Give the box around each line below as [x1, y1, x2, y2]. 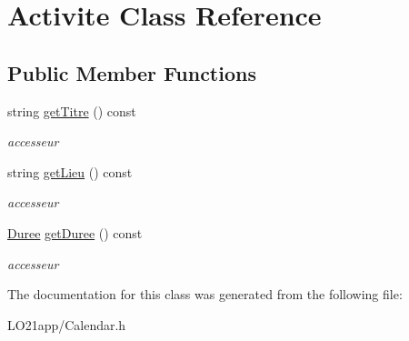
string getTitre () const [7, 101, 136, 120]
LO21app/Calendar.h [7, 315, 126, 334]
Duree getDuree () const [7, 223, 143, 242]
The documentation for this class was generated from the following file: [7, 285, 403, 304]
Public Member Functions [7, 58, 256, 86]
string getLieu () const [7, 162, 133, 181]
